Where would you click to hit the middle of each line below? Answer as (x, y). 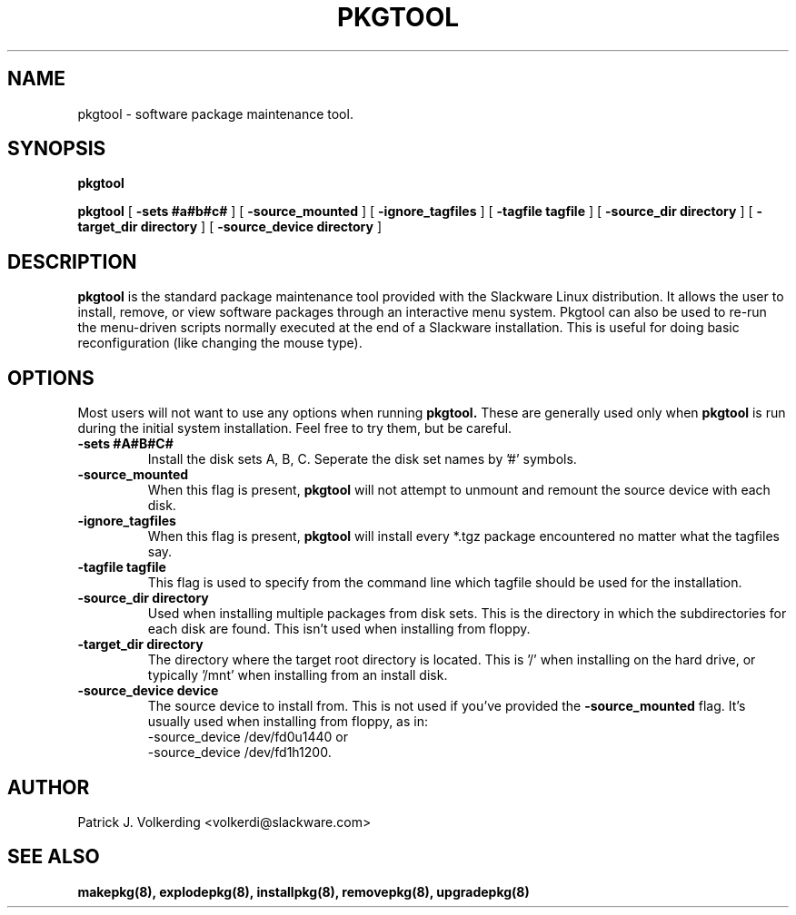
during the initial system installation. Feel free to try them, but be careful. (295, 428)
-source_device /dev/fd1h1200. (239, 753)
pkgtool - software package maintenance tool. (215, 113)
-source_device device (148, 691)
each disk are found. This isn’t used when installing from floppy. (339, 629)
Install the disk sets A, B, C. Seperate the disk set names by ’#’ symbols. (362, 459)
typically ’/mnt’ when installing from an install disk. (298, 675)
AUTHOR (49, 787)
